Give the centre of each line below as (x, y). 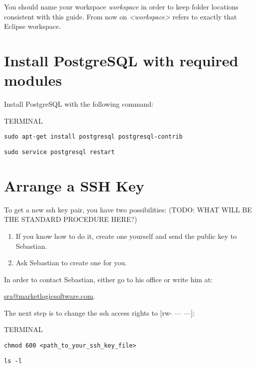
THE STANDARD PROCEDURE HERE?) (71, 219)
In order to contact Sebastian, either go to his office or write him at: (108, 279)
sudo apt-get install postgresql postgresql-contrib (93, 137)
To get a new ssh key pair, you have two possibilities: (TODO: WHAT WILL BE (128, 209)
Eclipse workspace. (32, 26)
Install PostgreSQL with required (121, 60)
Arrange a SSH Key (74, 185)
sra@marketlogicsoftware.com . (50, 296)
